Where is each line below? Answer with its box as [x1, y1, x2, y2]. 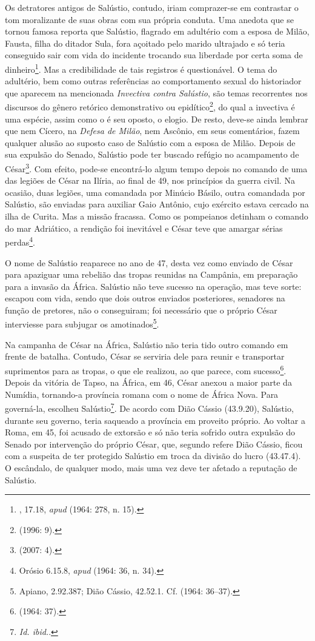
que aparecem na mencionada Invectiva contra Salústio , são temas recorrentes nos [5, 86, 308, 99]
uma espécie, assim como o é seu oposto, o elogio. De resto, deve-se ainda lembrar [5, 112, 308, 125]
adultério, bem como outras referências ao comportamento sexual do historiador [5, 75, 302, 87]
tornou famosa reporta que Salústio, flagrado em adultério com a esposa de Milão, [5, 25, 310, 38]
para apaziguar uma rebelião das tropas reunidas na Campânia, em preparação [5, 268, 298, 281]
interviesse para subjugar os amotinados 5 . [5, 316, 159, 331]
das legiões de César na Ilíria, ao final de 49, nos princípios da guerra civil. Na [5, 174, 295, 187]
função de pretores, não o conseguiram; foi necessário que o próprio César [5, 303, 277, 316]
